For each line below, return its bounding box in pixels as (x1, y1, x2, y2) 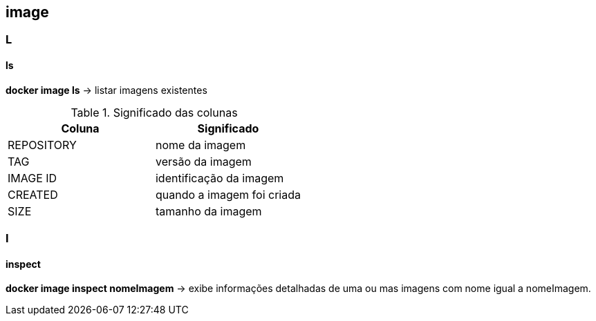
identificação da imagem (155, 171, 284, 185)
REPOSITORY (8, 137, 77, 152)
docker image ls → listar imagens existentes (6, 84, 207, 96)
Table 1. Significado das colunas (71, 105, 238, 119)
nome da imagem (155, 137, 246, 152)
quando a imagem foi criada (155, 187, 301, 202)
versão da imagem (155, 154, 252, 168)
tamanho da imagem (155, 204, 262, 218)
